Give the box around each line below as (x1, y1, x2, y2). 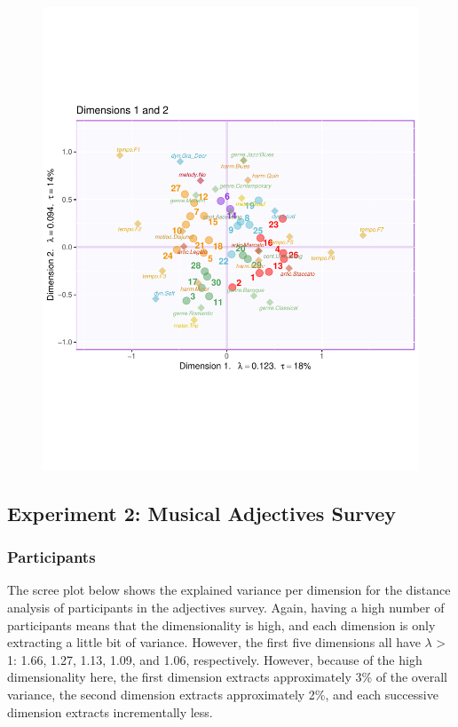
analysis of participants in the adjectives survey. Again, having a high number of (7, 598, 445, 617)
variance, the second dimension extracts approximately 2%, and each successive (7, 685, 438, 703)
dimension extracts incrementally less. (7, 702, 213, 721)
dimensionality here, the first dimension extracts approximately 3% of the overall (7, 668, 447, 686)
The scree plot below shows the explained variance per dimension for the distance (7, 581, 451, 599)
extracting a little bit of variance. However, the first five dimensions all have (7, 633, 421, 652)
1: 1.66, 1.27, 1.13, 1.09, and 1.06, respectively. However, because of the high (7, 650, 422, 668)
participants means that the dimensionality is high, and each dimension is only (7, 615, 436, 634)
